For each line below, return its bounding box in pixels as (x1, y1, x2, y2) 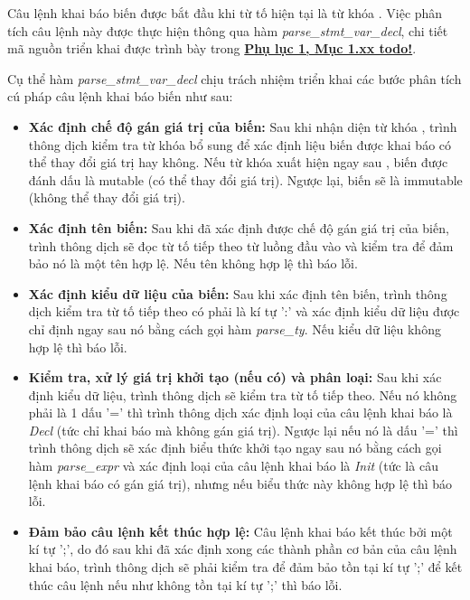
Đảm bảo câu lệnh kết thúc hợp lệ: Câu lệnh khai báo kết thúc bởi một (28, 521, 453, 540)
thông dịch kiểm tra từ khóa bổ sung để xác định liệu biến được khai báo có (28, 135, 452, 154)
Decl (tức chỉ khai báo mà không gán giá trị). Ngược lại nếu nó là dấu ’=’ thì (28, 420, 458, 439)
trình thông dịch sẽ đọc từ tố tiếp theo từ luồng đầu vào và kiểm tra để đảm (28, 236, 454, 255)
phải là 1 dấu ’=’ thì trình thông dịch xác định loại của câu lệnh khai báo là (28, 403, 453, 422)
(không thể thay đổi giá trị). (28, 188, 185, 207)
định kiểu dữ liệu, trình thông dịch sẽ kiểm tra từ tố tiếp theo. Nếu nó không (28, 385, 457, 404)
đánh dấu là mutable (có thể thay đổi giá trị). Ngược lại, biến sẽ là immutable (28, 170, 463, 189)
